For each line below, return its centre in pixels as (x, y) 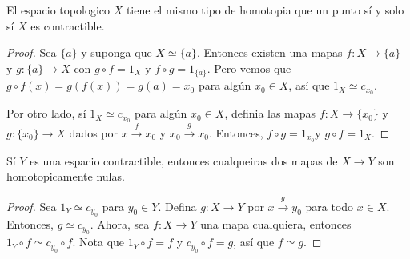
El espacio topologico (58, 10)
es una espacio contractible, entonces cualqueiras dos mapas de (184, 160)
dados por (94, 132)
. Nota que (98, 242)
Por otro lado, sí (46, 113)
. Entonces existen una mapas (269, 52)
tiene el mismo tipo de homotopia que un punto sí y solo (265, 10)
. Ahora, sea (120, 224)
